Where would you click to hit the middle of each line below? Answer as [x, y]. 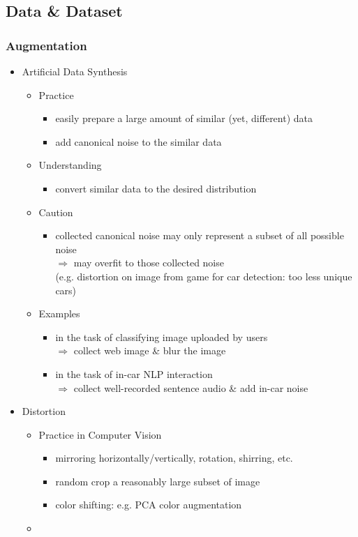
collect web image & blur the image [150, 350]
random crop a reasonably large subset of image [158, 481]
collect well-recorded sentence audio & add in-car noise [191, 387]
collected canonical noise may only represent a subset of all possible [200, 235]
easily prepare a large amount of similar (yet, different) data [184, 118]
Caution [56, 212]
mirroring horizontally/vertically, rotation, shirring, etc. [174, 458]
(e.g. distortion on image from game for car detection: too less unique [204, 276]
